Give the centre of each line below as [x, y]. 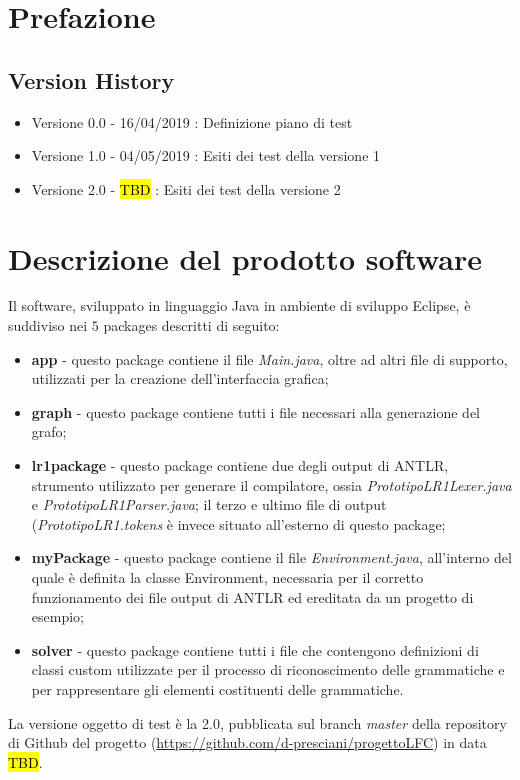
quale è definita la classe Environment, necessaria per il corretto [227, 577]
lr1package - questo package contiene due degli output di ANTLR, [240, 465]
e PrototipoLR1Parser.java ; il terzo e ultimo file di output [209, 504]
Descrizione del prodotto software [245, 257]
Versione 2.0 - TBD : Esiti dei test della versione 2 [186, 188]
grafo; [49, 431]
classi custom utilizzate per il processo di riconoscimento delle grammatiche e [268, 669]
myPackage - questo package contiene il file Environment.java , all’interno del [271, 557]
